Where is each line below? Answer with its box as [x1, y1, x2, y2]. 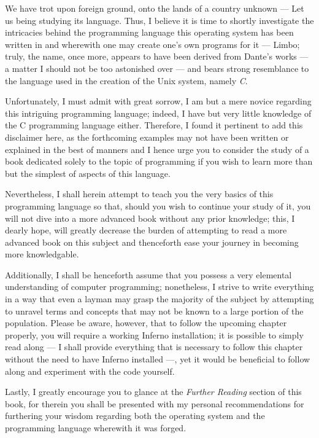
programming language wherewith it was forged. [5, 421, 186, 434]
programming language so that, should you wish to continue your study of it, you [5, 199, 311, 212]
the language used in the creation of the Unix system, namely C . [5, 74, 248, 87]
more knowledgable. [5, 248, 79, 260]
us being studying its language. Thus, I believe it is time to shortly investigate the [5, 14, 314, 26]
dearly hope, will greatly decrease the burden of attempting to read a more [5, 224, 287, 237]
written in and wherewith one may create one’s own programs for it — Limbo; [5, 37, 300, 50]
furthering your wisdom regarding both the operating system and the [5, 409, 265, 422]
